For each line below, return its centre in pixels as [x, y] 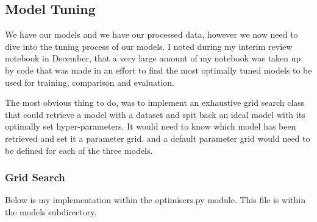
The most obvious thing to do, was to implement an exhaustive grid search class [155, 102]
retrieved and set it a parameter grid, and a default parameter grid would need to [158, 138]
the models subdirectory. [51, 211]
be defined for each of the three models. [79, 150]
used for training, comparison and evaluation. [90, 82]
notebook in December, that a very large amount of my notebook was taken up [153, 58]
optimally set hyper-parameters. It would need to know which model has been [151, 126]
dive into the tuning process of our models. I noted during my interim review [149, 46]
